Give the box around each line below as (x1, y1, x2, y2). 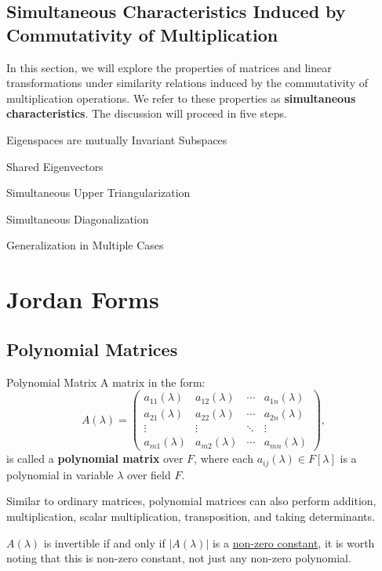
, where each (194, 450, 253, 467)
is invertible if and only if (43, 534, 166, 551)
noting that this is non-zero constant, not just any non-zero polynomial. (6, 550, 351, 566)
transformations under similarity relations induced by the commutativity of (6, 75, 368, 91)
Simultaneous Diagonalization (6, 210, 149, 227)
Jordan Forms (6, 283, 159, 315)
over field (127, 466, 171, 482)
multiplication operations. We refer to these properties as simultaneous (6, 89, 356, 106)
